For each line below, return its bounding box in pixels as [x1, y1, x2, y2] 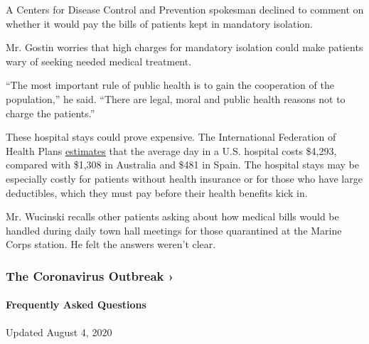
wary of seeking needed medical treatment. [6, 53, 192, 68]
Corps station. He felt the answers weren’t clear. [6, 237, 216, 252]
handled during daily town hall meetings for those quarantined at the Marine [6, 222, 342, 237]
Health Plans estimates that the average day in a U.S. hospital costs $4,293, [6, 143, 337, 158]
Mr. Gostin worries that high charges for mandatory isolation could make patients [6, 40, 363, 55]
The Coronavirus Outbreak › [6, 267, 174, 284]
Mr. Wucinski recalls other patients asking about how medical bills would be [6, 209, 339, 224]
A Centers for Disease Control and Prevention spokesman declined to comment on [6, 2, 364, 16]
